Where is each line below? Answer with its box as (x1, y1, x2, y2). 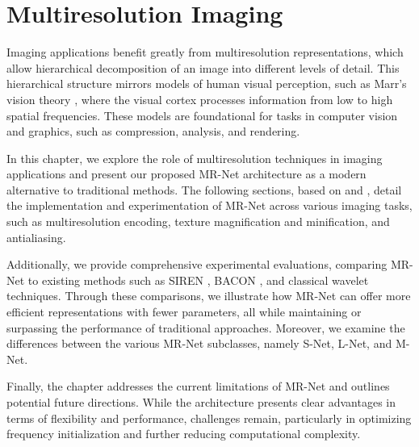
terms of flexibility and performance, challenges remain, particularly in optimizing (6, 409, 412, 426)
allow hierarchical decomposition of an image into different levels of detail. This (6, 59, 400, 76)
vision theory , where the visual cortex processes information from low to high (6, 90, 393, 107)
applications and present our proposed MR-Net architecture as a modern (6, 165, 367, 182)
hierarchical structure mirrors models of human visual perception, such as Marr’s (6, 75, 407, 92)
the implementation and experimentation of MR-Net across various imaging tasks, (6, 197, 413, 214)
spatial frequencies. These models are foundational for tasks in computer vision (6, 107, 398, 123)
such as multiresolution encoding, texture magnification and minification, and (6, 213, 390, 230)
